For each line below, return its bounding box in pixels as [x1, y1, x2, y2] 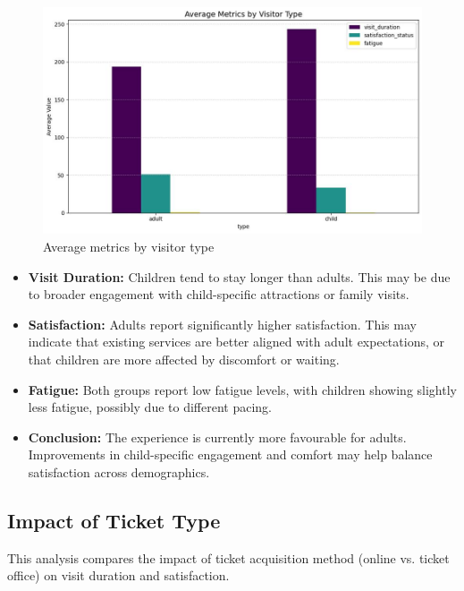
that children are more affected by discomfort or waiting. [28, 349, 340, 368]
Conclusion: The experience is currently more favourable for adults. [28, 427, 407, 446]
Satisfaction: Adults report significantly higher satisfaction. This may [28, 314, 417, 333]
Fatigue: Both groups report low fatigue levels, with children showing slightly [28, 380, 457, 398]
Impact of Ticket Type [7, 506, 221, 534]
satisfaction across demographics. [28, 462, 210, 481]
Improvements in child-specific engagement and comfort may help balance [28, 445, 433, 464]
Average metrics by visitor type [43, 236, 215, 255]
